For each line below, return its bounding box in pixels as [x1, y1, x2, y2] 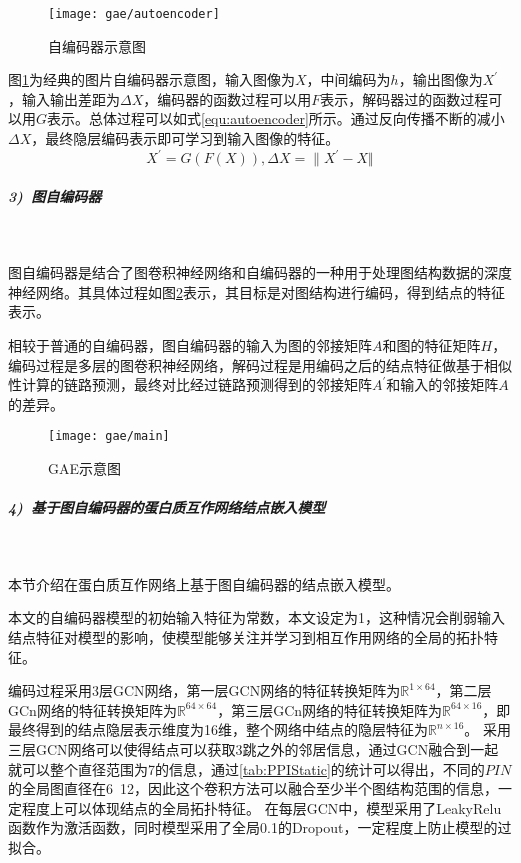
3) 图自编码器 [8, 185, 102, 206]
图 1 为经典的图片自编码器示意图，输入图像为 [8, 69, 295, 90]
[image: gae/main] [48, 429, 170, 444]
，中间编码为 [306, 69, 391, 90]
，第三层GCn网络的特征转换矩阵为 [217, 699, 443, 720]
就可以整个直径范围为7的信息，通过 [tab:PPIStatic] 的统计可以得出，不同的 [8, 758, 485, 779]
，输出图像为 [398, 69, 483, 90]
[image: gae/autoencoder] [48, 7, 220, 21]
